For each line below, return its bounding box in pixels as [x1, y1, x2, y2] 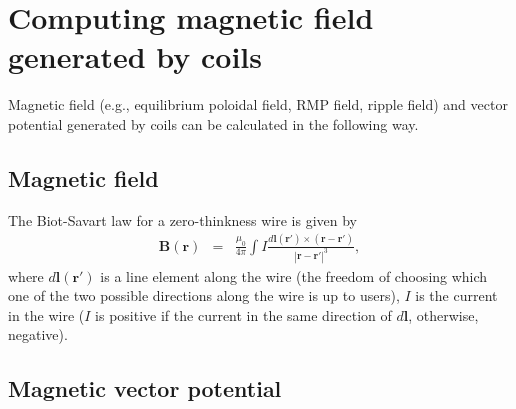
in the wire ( [8, 304, 85, 325]
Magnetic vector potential [8, 373, 282, 404]
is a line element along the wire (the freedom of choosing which [100, 265, 488, 286]
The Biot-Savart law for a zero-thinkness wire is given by [8, 209, 357, 230]
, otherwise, [408, 304, 479, 325]
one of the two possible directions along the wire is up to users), [8, 285, 400, 306]
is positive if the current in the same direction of [95, 304, 392, 325]
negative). [8, 324, 68, 345]
